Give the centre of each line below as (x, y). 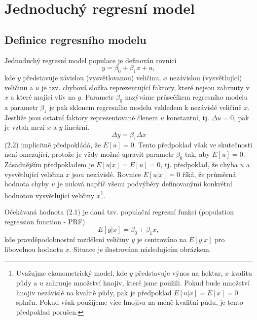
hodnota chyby (27, 184)
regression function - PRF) (45, 221)
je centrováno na (162, 239)
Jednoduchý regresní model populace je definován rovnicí (91, 60)
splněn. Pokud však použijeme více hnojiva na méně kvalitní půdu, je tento (129, 302)
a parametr (21, 107)
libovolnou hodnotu (34, 249)
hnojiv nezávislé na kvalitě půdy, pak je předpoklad (94, 292)
